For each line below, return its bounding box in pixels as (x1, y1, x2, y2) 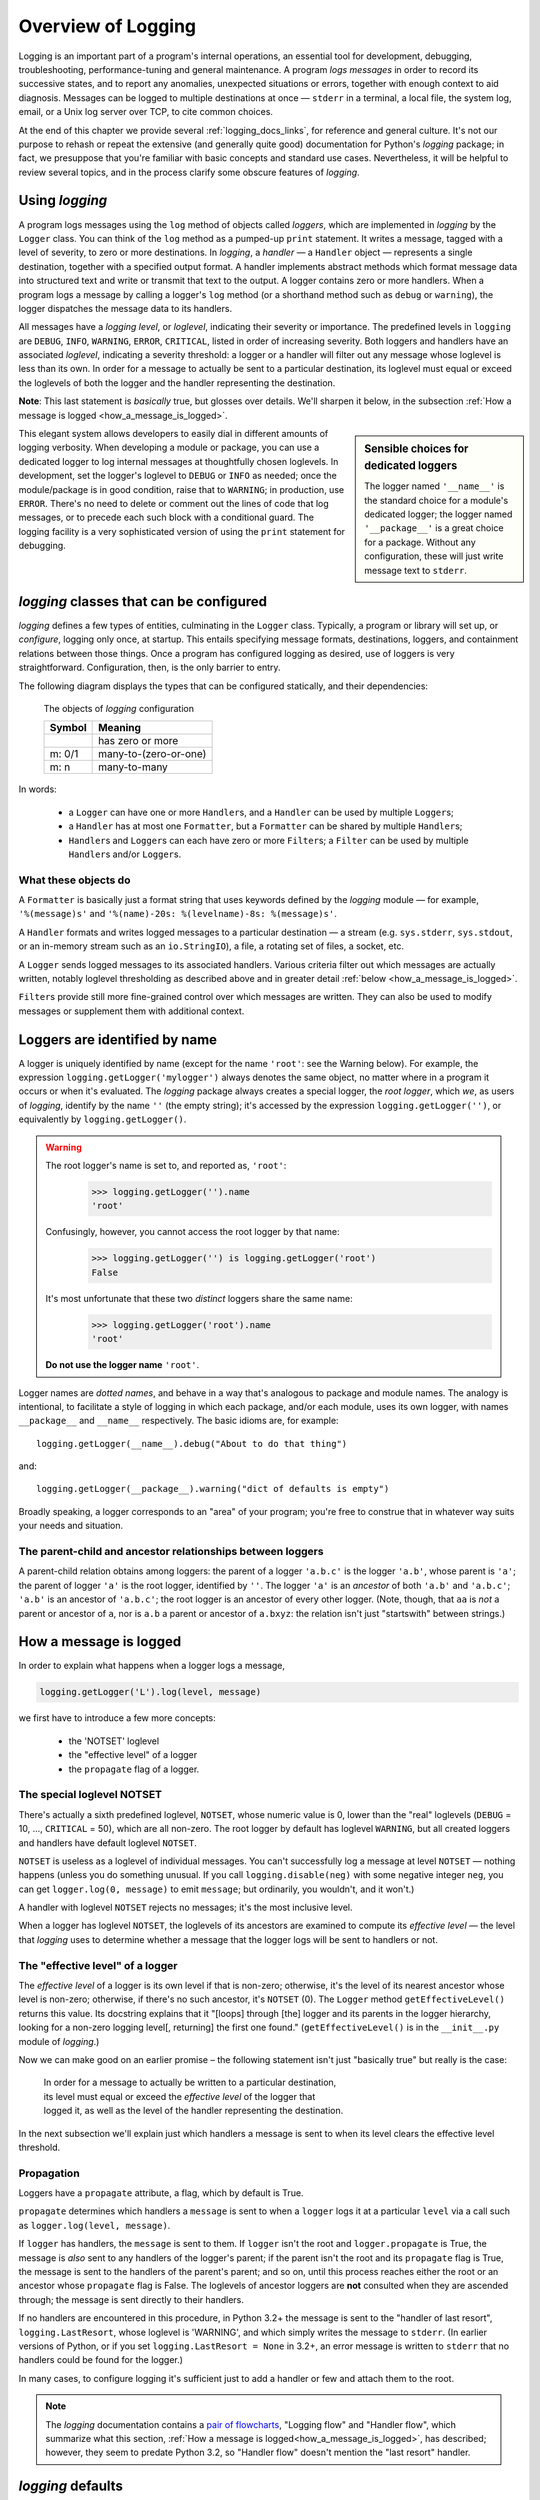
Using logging (18, 192, 108, 209)
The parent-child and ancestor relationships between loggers (18, 1545, 324, 1559)
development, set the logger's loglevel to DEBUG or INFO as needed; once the (18, 470, 337, 482)
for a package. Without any (364, 536, 477, 548)
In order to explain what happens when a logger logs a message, (18, 1660, 285, 1672)
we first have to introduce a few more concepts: (18, 1712, 217, 1724)
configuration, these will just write (364, 550, 504, 562)
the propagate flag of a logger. (68, 1763, 200, 1775)
